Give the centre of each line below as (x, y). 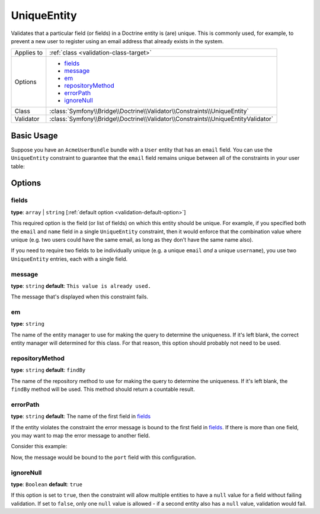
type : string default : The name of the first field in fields (81, 416)
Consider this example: (39, 446)
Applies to (29, 53)
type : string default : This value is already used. (81, 286)
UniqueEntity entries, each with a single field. (69, 259)
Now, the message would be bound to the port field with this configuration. (104, 457)
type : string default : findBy (48, 370)
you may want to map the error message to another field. (81, 436)
